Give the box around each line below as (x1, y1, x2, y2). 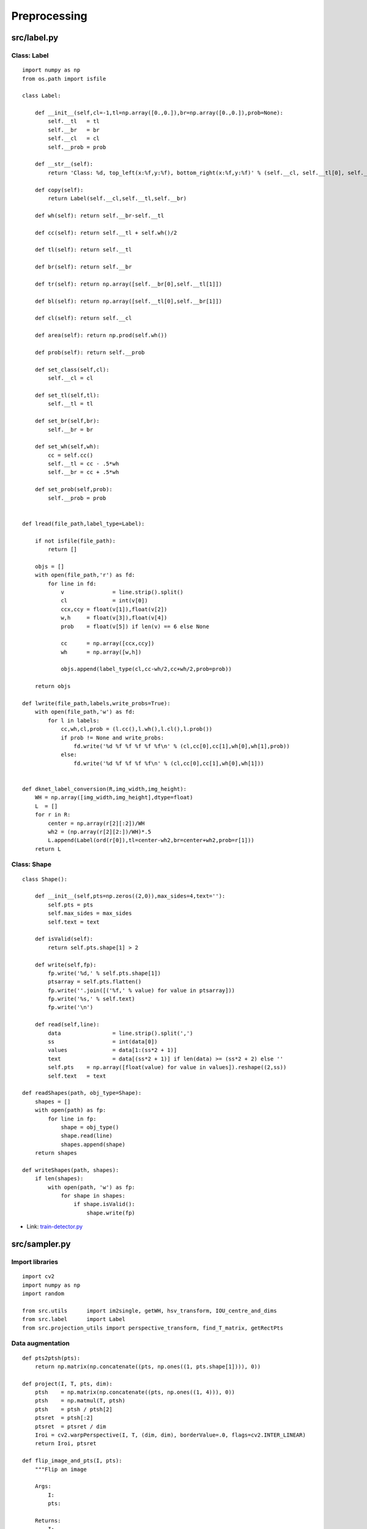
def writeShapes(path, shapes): (22, 1166, 119, 1174)
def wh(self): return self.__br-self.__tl (34, 212, 165, 219)
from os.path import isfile (22, 75, 106, 82)
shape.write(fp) (86, 1209, 136, 1216)
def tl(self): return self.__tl (34, 246, 132, 253)
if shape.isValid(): (73, 1201, 136, 1208)
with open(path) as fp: (34, 1107, 106, 1114)
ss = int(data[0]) (48, 1038, 158, 1045)
